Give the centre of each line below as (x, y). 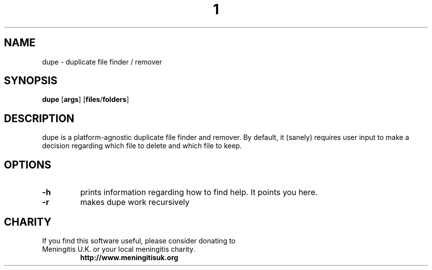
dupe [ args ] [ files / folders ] (86, 100)
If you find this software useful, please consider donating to (139, 240)
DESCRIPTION (39, 118)
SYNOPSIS (31, 81)
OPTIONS (28, 165)
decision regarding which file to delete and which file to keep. (142, 146)
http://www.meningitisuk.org (129, 257)
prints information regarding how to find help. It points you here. (199, 192)
